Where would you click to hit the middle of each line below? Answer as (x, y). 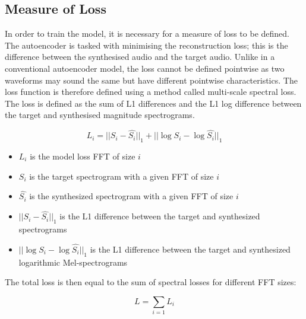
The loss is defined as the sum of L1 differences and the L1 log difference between (153, 103)
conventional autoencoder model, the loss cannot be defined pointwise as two (145, 68)
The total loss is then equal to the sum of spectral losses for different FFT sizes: (151, 282)
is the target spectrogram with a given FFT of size (122, 176)
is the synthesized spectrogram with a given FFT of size (131, 196)
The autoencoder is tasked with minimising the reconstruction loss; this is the (146, 45)
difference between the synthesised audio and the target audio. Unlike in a (140, 57)
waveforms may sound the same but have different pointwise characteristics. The (151, 80)
